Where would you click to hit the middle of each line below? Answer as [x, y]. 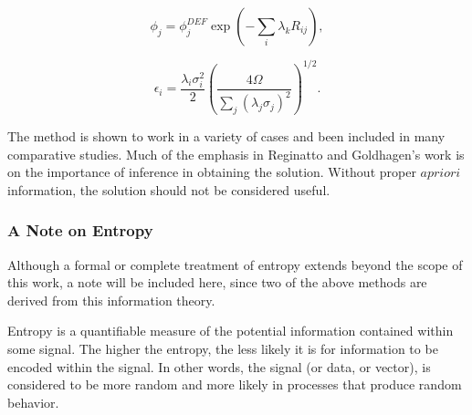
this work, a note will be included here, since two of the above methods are [217, 282]
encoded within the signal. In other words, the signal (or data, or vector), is [219, 366]
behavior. [33, 402]
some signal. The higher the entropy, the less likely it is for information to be [223, 348]
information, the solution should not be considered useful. [169, 189]
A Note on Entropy [80, 230]
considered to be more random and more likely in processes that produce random [235, 384]
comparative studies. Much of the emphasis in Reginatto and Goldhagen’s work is [236, 154]
